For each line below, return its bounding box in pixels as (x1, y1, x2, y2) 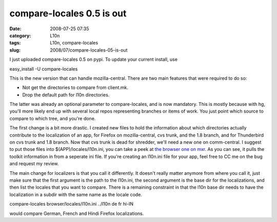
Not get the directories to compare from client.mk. (22, 84, 128, 91)
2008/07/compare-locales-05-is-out (50, 47, 128, 53)
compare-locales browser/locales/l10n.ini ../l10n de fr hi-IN (9, 201, 133, 207)
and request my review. (9, 161, 59, 167)
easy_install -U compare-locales (9, 65, 78, 72)
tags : (9, 40, 21, 46)
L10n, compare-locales (50, 40, 98, 46)
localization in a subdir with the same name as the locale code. (9, 191, 142, 197)
